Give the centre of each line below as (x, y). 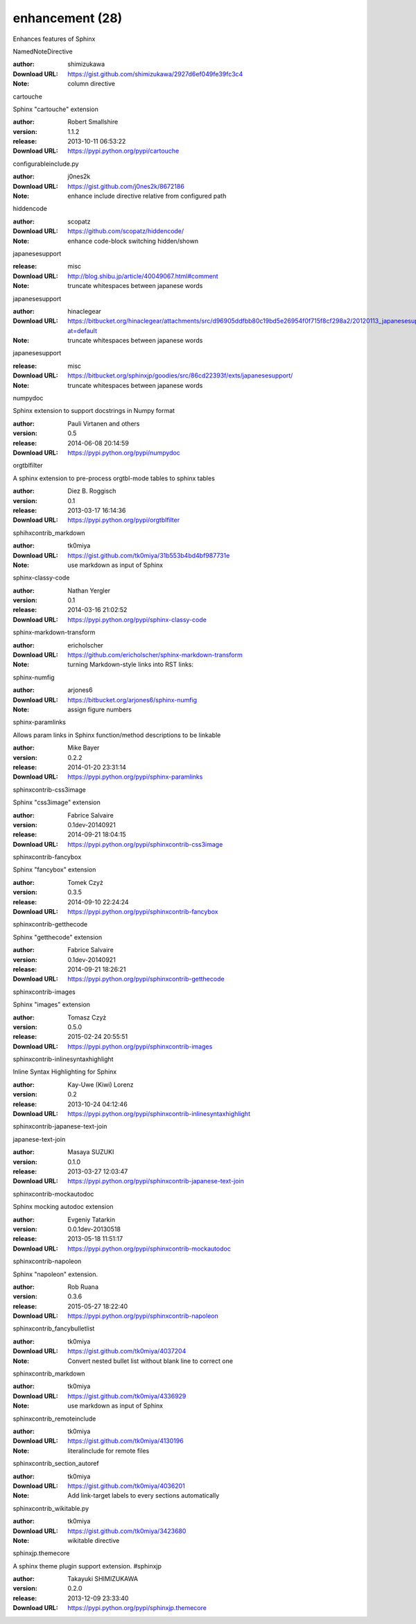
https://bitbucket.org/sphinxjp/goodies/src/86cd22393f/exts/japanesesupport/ (180, 375)
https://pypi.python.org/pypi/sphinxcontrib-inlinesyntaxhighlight (159, 1114)
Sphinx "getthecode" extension (58, 937)
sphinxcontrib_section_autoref (56, 1464)
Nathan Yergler (89, 591)
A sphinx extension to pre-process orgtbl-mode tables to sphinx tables (114, 478)
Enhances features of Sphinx (54, 39)
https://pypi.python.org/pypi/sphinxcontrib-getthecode (146, 979)
